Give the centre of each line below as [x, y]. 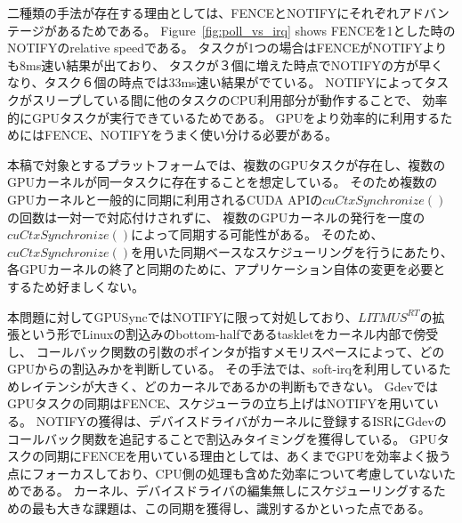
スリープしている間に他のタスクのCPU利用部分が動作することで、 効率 [239, 99]
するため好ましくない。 [76, 286]
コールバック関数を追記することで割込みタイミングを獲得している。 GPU [222, 438]
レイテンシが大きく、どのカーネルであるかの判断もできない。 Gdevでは [229, 386]
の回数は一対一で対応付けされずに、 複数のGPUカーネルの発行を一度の [216, 217]
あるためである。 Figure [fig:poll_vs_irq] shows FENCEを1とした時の [256, 30]
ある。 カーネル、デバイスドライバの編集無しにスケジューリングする [232, 491]
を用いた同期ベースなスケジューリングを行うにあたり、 [292, 251]
